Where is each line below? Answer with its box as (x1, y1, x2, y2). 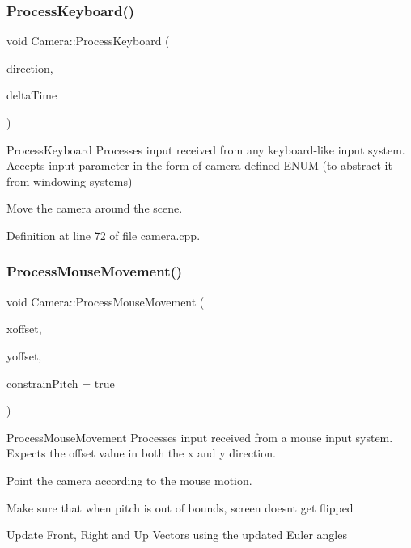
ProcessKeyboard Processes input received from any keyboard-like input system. (6, 141, 405, 158)
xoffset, (6, 320, 42, 337)
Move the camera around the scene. (6, 200, 183, 217)
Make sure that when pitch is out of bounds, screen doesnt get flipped (6, 499, 354, 516)
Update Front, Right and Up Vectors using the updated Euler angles (6, 526, 347, 543)
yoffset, (6, 347, 42, 364)
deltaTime (6, 86, 57, 103)
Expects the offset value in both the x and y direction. (6, 445, 276, 462)
